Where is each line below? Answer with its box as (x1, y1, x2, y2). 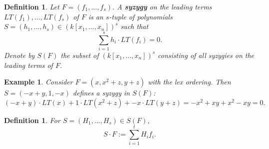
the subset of (60, 49, 99, 60)
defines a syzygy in (73, 87, 130, 98)
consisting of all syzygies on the (158, 49, 255, 60)
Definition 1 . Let (4, 1, 59, 11)
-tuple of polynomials (109, 11, 173, 21)
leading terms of (4, 59, 53, 70)
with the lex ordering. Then (148, 76, 231, 87)
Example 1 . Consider (4, 76, 73, 87)
